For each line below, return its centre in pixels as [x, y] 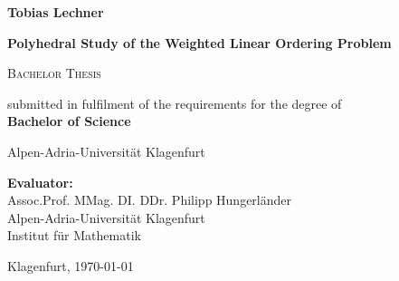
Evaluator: [40, 182]
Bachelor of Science [69, 121]
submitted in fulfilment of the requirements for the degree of [175, 103]
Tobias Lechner [56, 12]
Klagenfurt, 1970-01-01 [71, 265]
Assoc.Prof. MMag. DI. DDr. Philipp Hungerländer [150, 200]
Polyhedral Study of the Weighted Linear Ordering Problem [199, 42]
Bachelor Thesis [54, 73]
